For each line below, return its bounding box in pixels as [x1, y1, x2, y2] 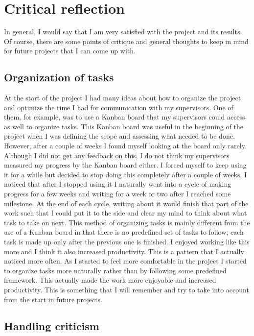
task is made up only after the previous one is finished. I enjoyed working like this [4, 237, 250, 247]
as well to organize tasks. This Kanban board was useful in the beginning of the [4, 121, 243, 131]
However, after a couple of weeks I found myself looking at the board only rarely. [4, 141, 247, 151]
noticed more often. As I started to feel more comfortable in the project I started [4, 256, 247, 266]
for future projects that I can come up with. [4, 46, 136, 56]
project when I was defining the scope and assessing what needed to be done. [4, 131, 235, 141]
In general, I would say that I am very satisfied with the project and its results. [4, 26, 242, 37]
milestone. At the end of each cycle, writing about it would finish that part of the [4, 198, 249, 208]
